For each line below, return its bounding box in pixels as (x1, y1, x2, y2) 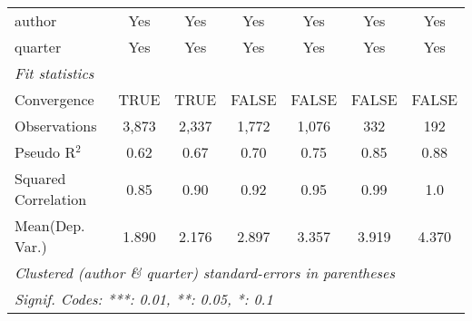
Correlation (15, 189, 87, 209)
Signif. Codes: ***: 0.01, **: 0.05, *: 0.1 (15, 288, 273, 309)
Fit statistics (15, 63, 94, 83)
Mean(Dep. (15, 215, 85, 236)
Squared (15, 168, 66, 189)
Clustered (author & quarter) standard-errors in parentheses (15, 262, 395, 283)
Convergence (15, 89, 94, 110)
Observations (15, 115, 97, 136)
